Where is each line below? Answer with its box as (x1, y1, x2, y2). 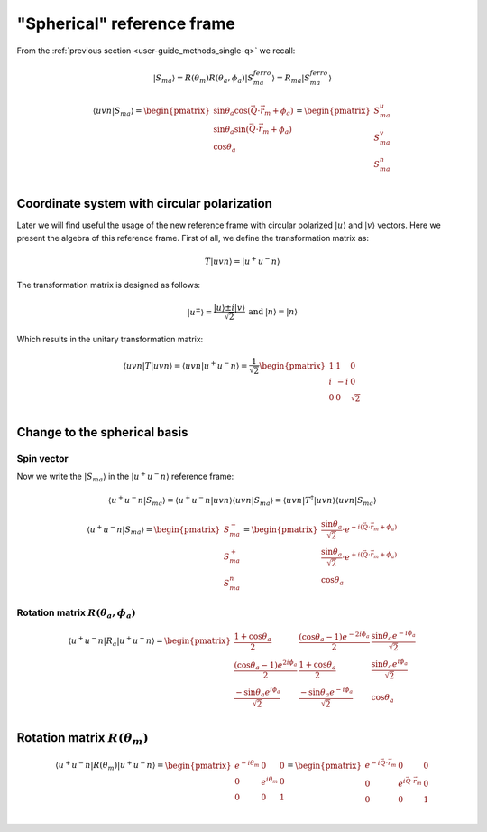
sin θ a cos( (213, 105, 252, 117)
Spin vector (16, 452, 69, 464)
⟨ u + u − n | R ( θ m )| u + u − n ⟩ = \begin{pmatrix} (55, 759, 232, 772)
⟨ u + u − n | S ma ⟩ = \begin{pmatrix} (87, 523, 221, 537)
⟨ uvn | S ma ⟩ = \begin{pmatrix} (92, 105, 211, 117)
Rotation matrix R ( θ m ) (16, 730, 149, 748)
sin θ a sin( (213, 124, 250, 136)
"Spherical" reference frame (16, 14, 236, 33)
